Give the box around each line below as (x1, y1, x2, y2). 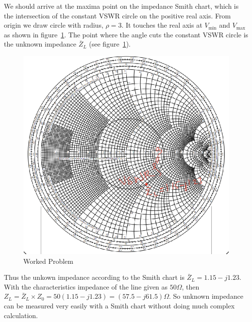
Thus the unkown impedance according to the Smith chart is (4, 272, 185, 282)
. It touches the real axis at (121, 20, 202, 30)
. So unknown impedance (169, 291, 243, 301)
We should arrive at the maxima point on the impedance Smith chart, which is (4, 1, 239, 11)
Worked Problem (23, 256, 73, 266)
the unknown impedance (4, 39, 76, 49)
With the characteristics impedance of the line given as (4, 281, 168, 291)
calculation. (4, 310, 38, 320)
